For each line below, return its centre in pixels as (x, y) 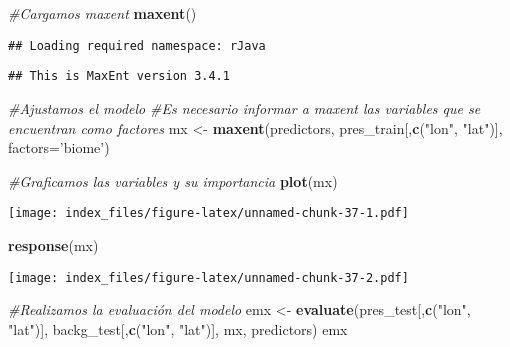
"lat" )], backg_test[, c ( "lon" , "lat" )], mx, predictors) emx (178, 328)
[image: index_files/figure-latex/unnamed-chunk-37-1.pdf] (208, 213)
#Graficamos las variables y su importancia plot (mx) (173, 180)
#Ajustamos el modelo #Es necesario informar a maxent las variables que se (244, 107)
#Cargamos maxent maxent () (102, 13)
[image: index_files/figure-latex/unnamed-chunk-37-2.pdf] (208, 277)
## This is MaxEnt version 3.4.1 (119, 76)
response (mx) (53, 244)
